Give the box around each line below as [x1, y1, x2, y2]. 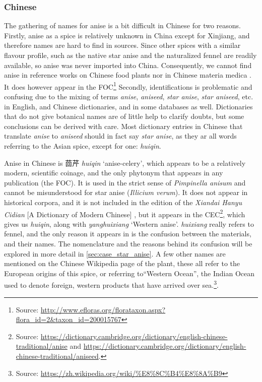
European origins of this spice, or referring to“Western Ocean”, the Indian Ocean [4, 268, 255, 278]
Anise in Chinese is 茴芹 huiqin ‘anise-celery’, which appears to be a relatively [4, 157, 246, 168]
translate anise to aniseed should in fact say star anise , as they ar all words [4, 131, 237, 141]
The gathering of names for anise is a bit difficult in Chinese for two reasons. [4, 20, 241, 31]
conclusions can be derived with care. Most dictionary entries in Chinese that [4, 120, 243, 131]
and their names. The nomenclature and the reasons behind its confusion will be [4, 238, 252, 248]
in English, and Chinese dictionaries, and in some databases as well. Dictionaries [4, 101, 253, 111]
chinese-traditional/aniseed [16, 351, 99, 361]
